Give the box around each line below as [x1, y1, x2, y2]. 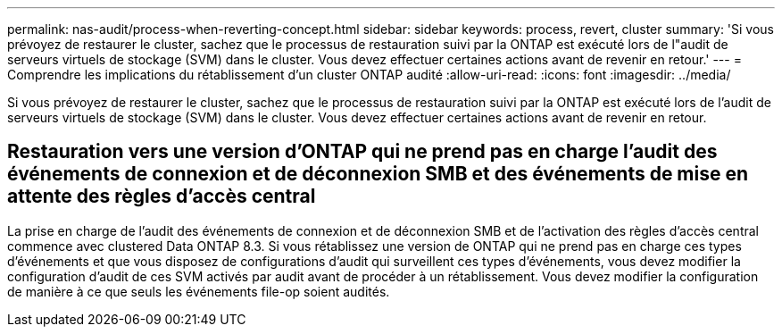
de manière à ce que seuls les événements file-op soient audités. [7, 283, 390, 299]
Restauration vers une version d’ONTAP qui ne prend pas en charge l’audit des [7, 140, 718, 163]
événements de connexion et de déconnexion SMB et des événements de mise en [7, 163, 749, 186]
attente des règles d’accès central [7, 185, 316, 208]
